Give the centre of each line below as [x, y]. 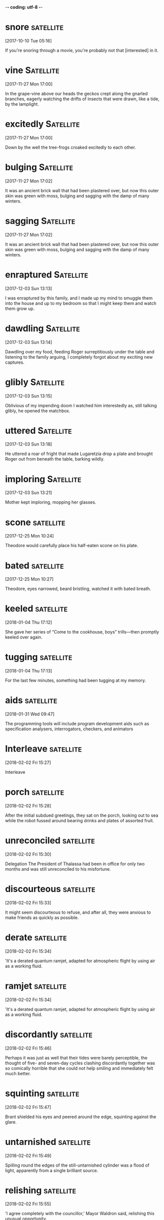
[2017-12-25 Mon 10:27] [29, 579]
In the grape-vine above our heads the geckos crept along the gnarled [76, 93]
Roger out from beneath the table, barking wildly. [55, 459]
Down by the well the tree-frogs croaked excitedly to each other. [71, 147]
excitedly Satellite [43, 124]
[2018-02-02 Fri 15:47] [28, 1107]
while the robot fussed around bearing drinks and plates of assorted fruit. [80, 820]
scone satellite [35, 522]
